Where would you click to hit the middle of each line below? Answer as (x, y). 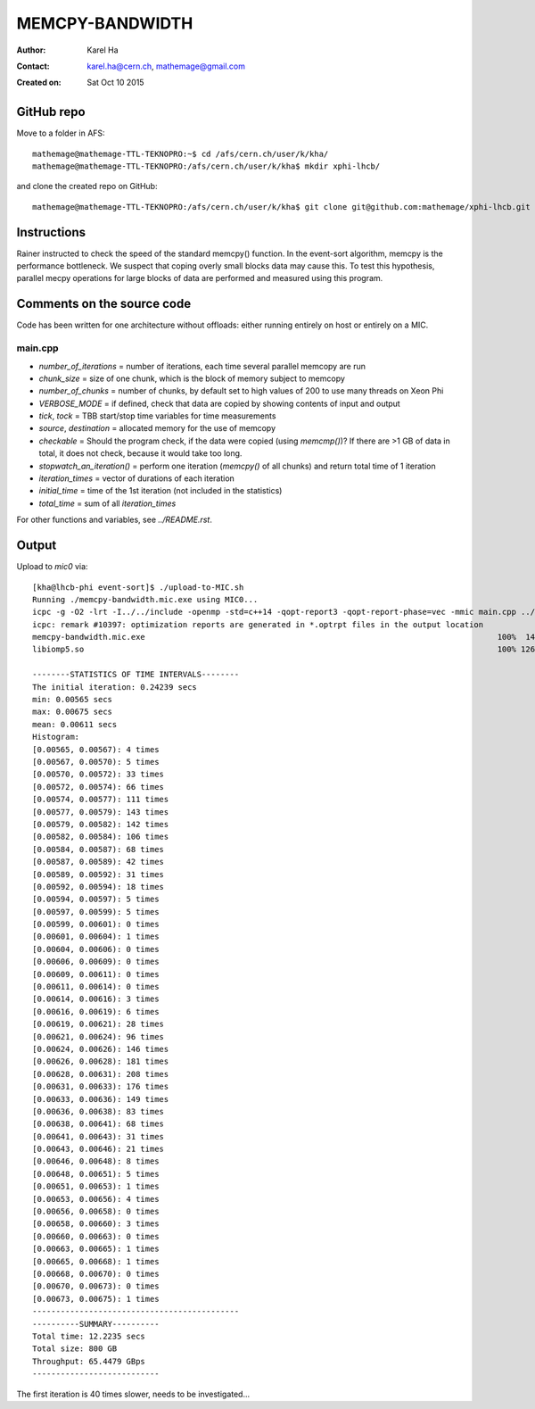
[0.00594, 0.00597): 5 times (96, 899)
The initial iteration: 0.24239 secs (115, 687)
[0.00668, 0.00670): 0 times (96, 1274)
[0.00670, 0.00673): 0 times (96, 1286)
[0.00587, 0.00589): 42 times (99, 862)
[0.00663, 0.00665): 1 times (96, 1249)
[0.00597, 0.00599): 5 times (96, 912)
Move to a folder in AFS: (61, 133)
